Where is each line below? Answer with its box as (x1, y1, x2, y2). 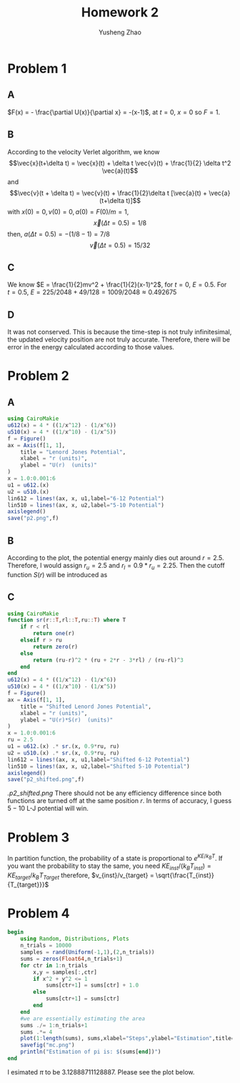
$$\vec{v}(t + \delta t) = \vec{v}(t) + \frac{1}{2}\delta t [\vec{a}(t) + (9, 189, 208, 197)
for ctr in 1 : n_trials (20, 962, 88, 969)
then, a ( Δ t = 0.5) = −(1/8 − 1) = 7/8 (7, 229, 111, 238)
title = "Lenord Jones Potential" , (20, 448, 126, 456)
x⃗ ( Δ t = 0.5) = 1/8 (93, 219, 147, 227)
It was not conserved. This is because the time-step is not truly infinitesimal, (7, 328, 232, 336)
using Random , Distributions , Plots (20, 935, 130, 943)
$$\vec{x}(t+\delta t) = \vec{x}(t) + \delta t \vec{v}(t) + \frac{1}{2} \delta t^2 (9, 159, 231, 167)
